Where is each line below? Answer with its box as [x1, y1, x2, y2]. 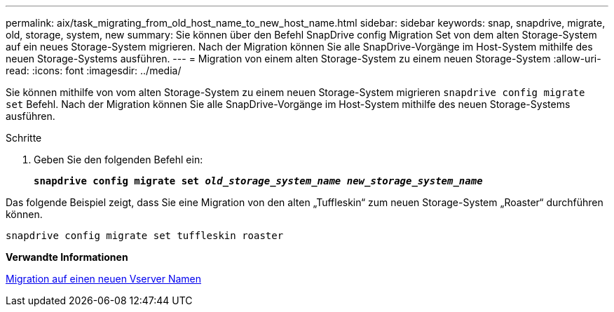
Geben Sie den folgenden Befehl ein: [34, 154, 203, 165]
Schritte [6, 132, 42, 144]
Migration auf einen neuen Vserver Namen [6, 273, 202, 285]
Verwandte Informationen [6, 251, 128, 263]
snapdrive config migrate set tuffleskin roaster [6, 230, 284, 241]
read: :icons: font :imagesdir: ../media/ [6, 65, 182, 76]
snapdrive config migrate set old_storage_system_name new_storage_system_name [34, 175, 483, 186]
